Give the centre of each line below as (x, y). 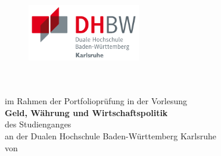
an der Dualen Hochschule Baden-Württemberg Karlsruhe (111, 136)
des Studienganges (38, 124)
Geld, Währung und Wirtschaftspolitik (86, 112)
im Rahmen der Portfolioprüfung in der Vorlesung (96, 101)
